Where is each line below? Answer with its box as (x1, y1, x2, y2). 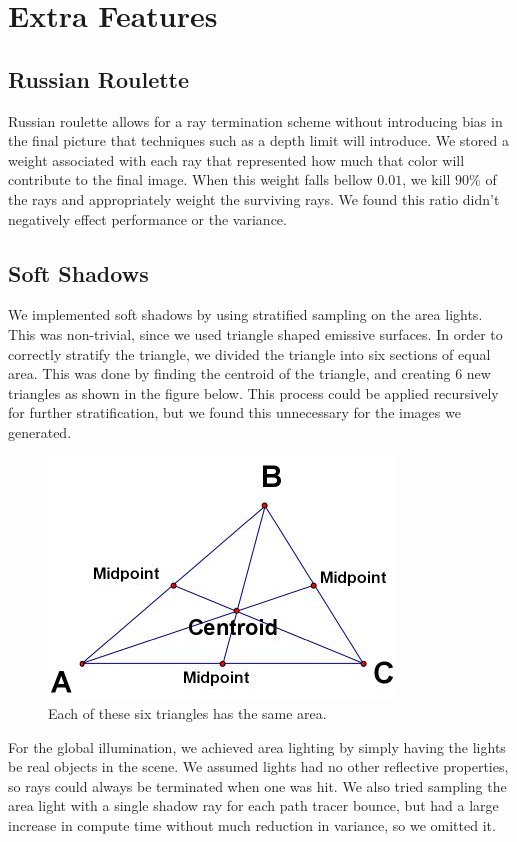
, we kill (402, 169, 451, 190)
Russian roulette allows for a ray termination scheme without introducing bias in (8, 110, 503, 131)
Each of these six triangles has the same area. (48, 703, 327, 724)
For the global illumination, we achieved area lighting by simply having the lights (8, 736, 506, 757)
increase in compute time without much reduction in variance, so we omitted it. (8, 815, 496, 836)
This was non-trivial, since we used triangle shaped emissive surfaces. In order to (8, 323, 503, 344)
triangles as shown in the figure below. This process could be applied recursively (8, 382, 499, 403)
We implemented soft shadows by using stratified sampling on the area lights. (8, 304, 483, 325)
